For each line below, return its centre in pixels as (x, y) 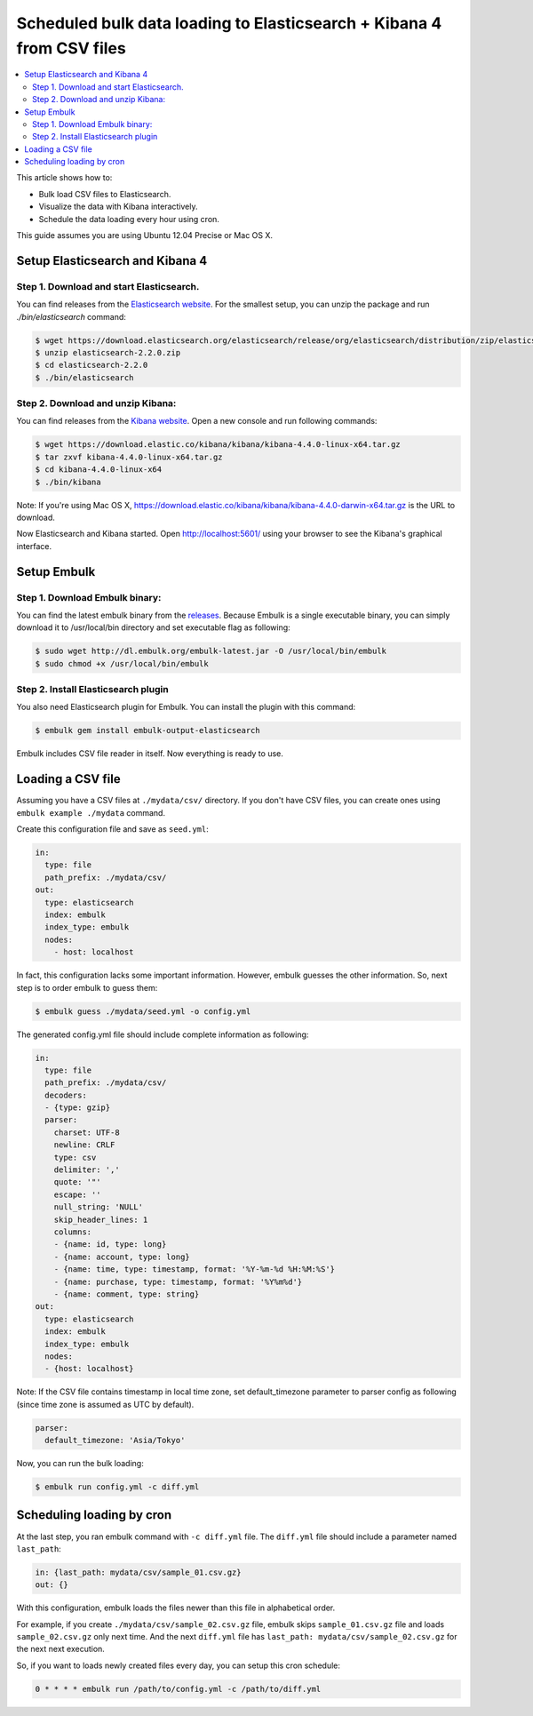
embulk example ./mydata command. (91, 812)
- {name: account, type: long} (122, 1257)
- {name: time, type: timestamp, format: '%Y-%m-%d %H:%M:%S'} (195, 1269)
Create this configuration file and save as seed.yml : (112, 829)
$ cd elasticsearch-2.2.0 (91, 365)
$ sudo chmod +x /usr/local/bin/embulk (122, 663)
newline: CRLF (84, 1145)
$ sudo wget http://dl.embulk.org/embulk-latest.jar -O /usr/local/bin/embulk (211, 651)
